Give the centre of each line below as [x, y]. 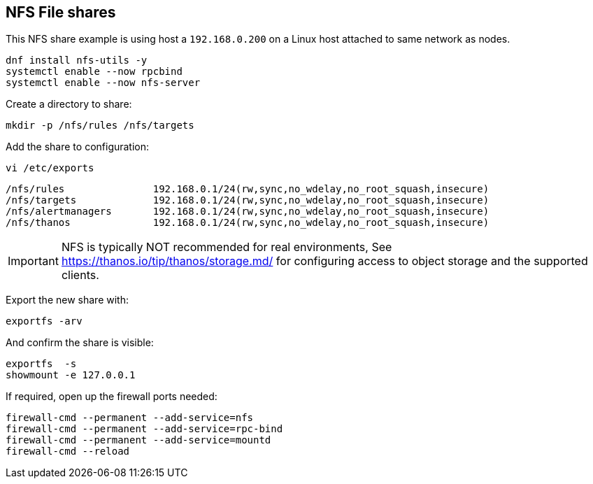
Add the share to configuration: [78, 147]
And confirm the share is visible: [80, 343]
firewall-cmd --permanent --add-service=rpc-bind [144, 429]
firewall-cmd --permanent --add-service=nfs [130, 418]
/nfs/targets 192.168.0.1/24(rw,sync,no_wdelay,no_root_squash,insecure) [248, 200]
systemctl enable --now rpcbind [94, 72]
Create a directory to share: [69, 104]
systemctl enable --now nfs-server [103, 83]
